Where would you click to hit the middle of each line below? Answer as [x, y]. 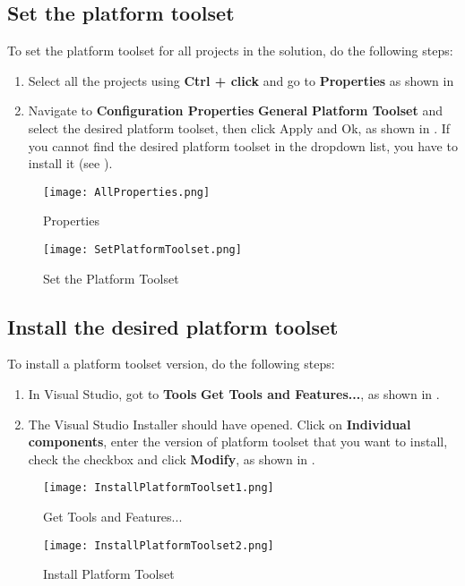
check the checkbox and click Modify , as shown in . [172, 459]
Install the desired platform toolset [173, 326]
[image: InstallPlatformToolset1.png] [159, 488]
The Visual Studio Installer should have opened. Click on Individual [220, 424]
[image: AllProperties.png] [127, 192]
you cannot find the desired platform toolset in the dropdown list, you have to [243, 145]
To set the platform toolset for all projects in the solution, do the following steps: [230, 51]
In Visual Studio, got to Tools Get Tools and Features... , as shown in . [234, 394]
